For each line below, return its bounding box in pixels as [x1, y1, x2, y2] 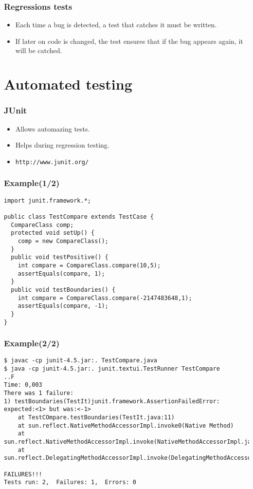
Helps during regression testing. [15, 140, 109, 150]
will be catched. [15, 45, 62, 56]
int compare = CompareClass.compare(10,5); [18, 262, 161, 269]
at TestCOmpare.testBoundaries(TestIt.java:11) [18, 414, 175, 421]
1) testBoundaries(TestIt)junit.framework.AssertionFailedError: [4, 397, 220, 405]
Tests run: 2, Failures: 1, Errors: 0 [4, 479, 137, 486]
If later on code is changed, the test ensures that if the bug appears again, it [15, 36, 243, 46]
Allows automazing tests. [15, 123, 90, 133]
